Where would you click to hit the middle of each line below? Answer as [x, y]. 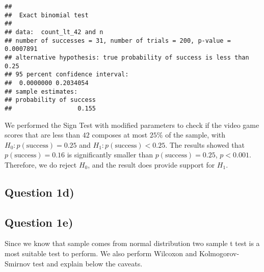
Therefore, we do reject [41, 164]
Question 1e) [39, 222]
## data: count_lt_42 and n [54, 32]
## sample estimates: [41, 91]
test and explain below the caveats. [88, 263]
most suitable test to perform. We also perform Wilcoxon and [101, 253]
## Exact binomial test [47, 15]
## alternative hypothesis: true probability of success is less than [127, 57]
